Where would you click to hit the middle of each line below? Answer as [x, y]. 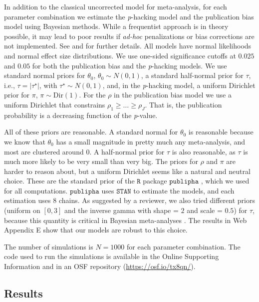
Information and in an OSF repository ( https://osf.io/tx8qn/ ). [100, 266]
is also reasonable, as [204, 151]
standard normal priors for [45, 75]
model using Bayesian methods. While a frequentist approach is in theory [116, 26]
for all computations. [36, 190]
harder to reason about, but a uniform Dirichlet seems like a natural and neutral [127, 171]
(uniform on [22, 210]
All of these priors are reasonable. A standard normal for [91, 132]
